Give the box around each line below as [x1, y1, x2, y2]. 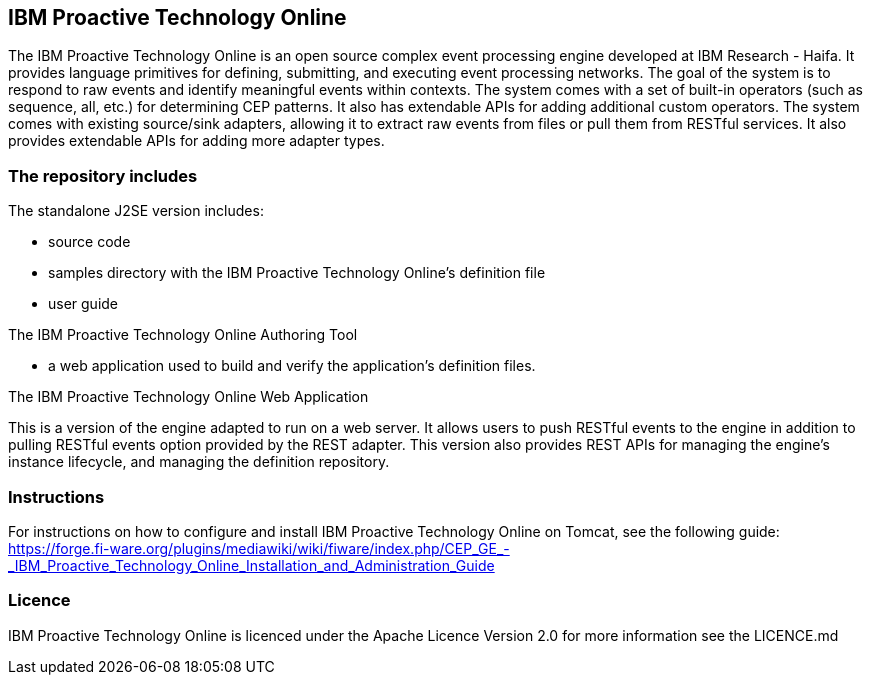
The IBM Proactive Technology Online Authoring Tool [8, 326, 358, 344]
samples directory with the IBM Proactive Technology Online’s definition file [48, 264, 546, 282]
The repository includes [8, 165, 198, 186]
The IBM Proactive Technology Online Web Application [8, 388, 369, 406]
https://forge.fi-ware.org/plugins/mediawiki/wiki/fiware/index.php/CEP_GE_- [8, 539, 510, 557]
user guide [48, 295, 119, 313]
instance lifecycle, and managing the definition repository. [8, 453, 390, 471]
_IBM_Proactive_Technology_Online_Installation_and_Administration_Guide [8, 556, 495, 574]
